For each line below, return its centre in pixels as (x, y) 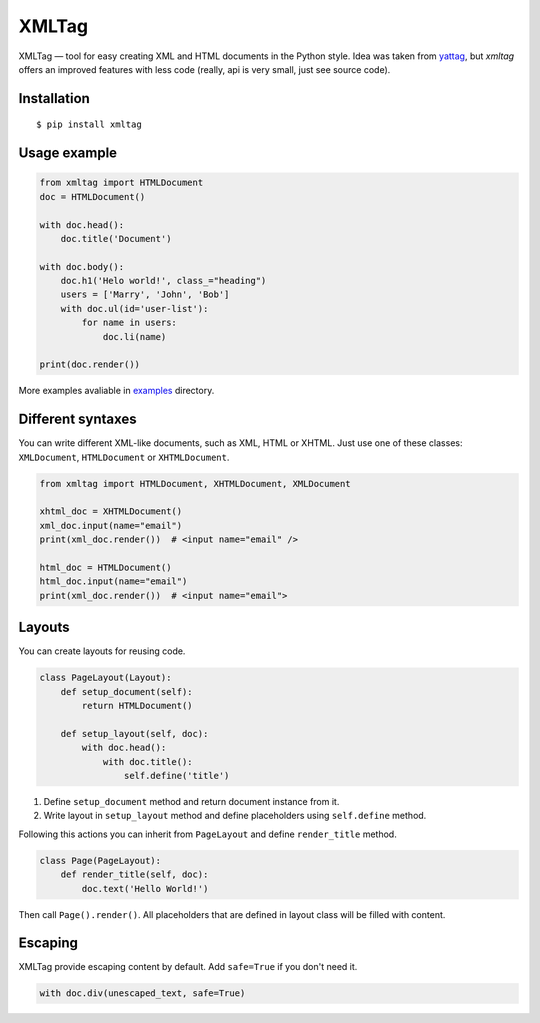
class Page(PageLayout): (100, 860)
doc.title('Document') (116, 238)
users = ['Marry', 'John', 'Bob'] (145, 294)
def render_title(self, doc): (134, 874)
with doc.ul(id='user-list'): (134, 308)
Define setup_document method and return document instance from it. (191, 802)
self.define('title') (176, 776)
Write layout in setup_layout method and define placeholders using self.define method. (235, 816)
